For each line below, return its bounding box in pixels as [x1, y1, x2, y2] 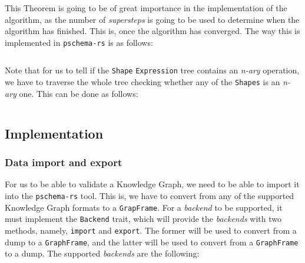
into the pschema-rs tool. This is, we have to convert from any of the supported [5, 189, 294, 201]
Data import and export [5, 155, 122, 170]
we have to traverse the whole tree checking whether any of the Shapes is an [5, 76, 280, 88]
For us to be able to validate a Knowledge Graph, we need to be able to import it [5, 178, 300, 190]
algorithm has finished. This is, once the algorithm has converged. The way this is [5, 25, 300, 37]
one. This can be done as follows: [19, 87, 138, 99]
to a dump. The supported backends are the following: [5, 247, 200, 259]
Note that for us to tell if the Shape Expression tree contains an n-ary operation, [5, 64, 300, 76]
